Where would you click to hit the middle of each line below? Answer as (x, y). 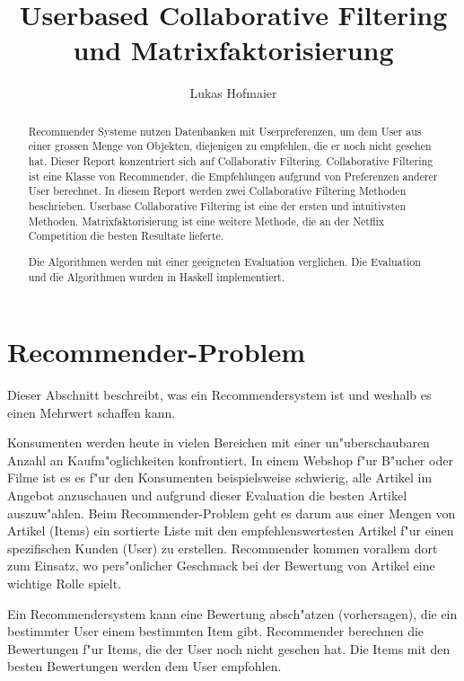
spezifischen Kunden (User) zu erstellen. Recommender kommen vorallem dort (223, 548)
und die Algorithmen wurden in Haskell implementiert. (157, 276)
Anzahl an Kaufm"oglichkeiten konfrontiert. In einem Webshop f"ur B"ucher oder (230, 460)
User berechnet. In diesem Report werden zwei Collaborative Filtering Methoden (217, 191)
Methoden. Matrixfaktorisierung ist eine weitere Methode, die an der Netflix (206, 221)
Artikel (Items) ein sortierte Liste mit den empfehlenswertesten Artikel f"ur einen (231, 531)
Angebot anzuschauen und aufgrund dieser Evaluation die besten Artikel (207, 495)
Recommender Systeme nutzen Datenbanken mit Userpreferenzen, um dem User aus (225, 131)
